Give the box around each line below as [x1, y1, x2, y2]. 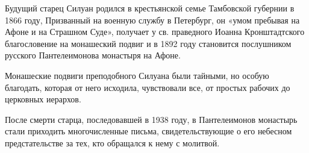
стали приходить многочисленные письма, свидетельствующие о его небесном [5, 125, 292, 137]
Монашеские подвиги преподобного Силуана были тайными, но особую [5, 69, 269, 81]
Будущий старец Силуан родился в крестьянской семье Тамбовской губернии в [5, 2, 295, 14]
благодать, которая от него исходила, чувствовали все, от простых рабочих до [5, 81, 290, 93]
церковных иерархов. [5, 93, 81, 105]
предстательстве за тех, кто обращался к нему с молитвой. [5, 136, 220, 149]
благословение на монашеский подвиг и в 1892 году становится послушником [5, 37, 292, 49]
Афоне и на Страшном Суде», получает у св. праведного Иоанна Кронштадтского [5, 25, 305, 38]
